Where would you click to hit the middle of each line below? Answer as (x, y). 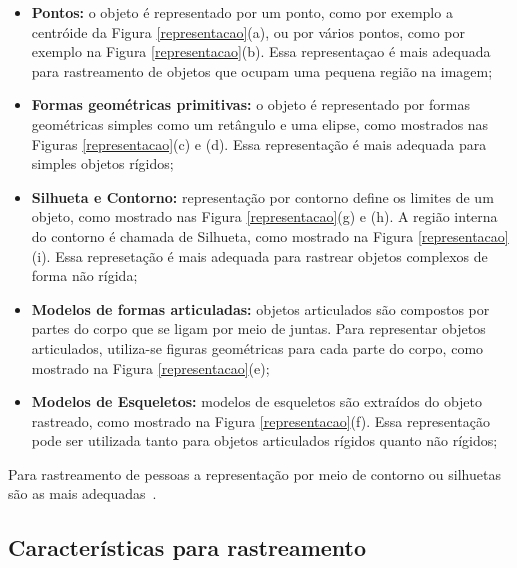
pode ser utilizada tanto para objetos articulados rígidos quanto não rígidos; (264, 440)
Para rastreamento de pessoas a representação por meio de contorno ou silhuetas (254, 473)
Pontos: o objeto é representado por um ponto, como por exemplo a (242, 12)
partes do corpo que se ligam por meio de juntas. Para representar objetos (258, 328)
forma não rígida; (84, 275)
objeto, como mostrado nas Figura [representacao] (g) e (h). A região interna (264, 216)
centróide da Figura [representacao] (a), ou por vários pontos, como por (248, 31)
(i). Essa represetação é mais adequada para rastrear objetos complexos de (259, 255)
